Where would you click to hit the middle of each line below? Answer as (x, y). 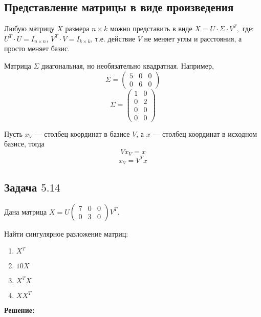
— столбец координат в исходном (205, 133)
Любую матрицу (29, 28)
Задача (21, 187)
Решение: (19, 310)
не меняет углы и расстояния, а (193, 38)
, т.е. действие (113, 38)
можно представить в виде (151, 28)
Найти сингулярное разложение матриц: (66, 233)
